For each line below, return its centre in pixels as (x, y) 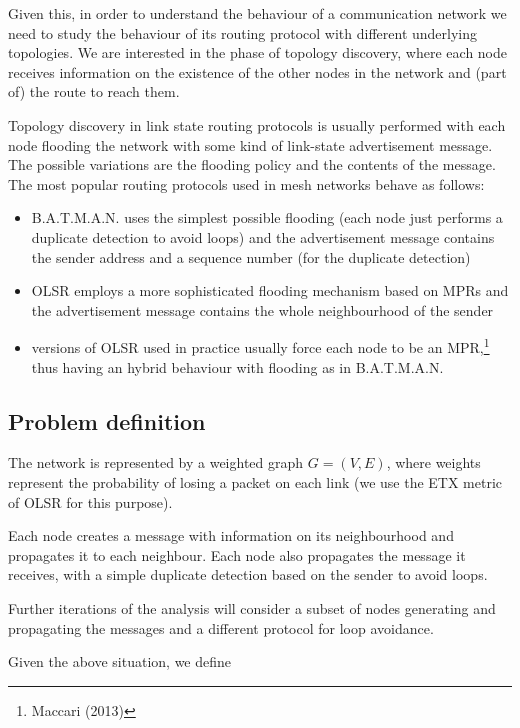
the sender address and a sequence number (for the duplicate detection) (251, 256)
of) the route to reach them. (94, 91)
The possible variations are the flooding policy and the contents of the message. (252, 164)
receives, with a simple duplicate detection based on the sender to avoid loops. (248, 574)
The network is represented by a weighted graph (156, 462)
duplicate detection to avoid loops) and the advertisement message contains (263, 236)
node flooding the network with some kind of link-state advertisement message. (250, 144)
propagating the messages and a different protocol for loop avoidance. (221, 627)
